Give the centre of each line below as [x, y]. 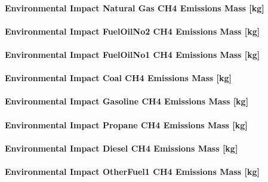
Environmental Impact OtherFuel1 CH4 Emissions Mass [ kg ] [132, 171]
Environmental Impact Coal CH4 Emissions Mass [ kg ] [118, 78]
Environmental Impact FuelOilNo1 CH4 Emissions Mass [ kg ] [133, 54]
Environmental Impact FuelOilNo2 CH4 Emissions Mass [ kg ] [133, 31]
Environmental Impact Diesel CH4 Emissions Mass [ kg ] [121, 148]
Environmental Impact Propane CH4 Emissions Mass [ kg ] [126, 124]
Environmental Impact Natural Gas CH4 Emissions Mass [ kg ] [135, 7]
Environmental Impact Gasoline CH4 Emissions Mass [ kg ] [127, 101]
